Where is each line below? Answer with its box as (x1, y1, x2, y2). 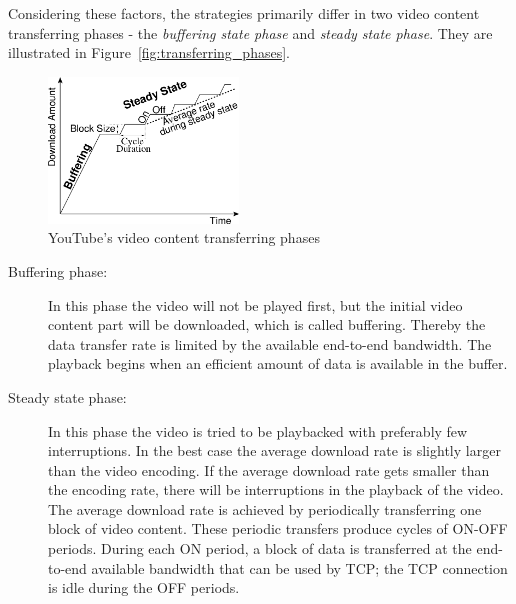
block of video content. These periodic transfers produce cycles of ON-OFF (48, 518, 508, 539)
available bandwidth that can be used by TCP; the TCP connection (91, 557, 508, 578)
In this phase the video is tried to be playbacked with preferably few (48, 420, 468, 441)
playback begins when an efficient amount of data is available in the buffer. (48, 353, 508, 374)
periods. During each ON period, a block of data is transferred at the (48, 538, 472, 559)
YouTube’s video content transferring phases (48, 227, 320, 248)
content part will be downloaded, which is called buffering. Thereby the (48, 314, 486, 335)
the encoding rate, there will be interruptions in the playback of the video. (48, 479, 504, 500)
